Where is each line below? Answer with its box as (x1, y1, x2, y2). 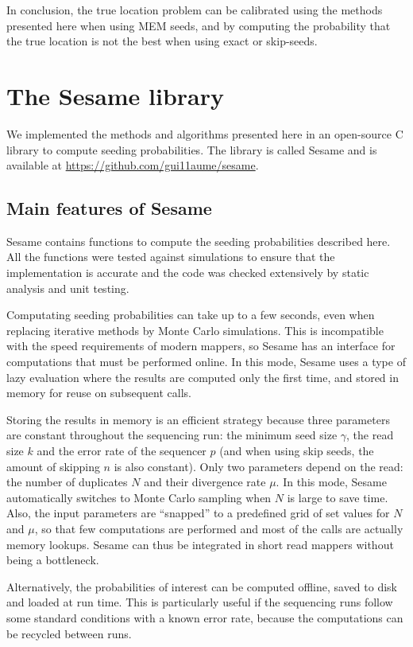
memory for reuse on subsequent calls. (6, 384, 191, 401)
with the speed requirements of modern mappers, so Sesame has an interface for (6, 337, 396, 354)
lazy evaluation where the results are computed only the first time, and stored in (6, 368, 399, 385)
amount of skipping (6, 458, 100, 474)
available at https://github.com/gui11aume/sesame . (6, 157, 259, 173)
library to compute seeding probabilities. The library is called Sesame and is (6, 141, 377, 158)
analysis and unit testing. (6, 279, 129, 296)
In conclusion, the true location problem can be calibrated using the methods (6, 2, 383, 18)
